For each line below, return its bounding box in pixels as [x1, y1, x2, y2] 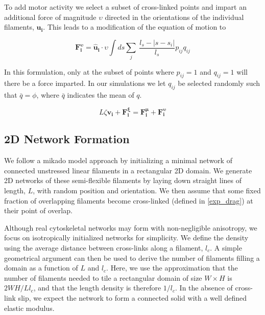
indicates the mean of [67, 89, 134, 100]
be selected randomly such [178, 78, 260, 88]
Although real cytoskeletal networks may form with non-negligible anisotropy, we [4, 222, 257, 233]
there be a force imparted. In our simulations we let [4, 78, 166, 88]
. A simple [210, 242, 242, 253]
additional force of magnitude [4, 11, 97, 22]
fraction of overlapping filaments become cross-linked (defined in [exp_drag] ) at [4, 195, 253, 206]
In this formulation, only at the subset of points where [4, 66, 174, 77]
